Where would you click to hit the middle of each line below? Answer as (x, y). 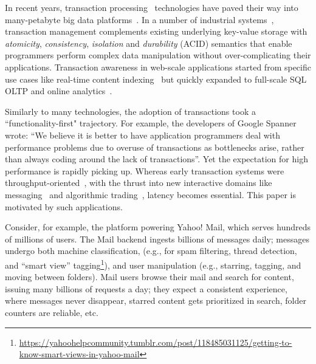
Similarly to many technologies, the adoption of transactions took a (130, 111)
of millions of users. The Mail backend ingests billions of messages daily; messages (157, 239)
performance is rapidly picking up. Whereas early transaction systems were (145, 170)
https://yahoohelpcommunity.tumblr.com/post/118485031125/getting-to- (156, 342)
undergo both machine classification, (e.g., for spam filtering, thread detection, (151, 251)
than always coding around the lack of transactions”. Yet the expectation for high (156, 159)
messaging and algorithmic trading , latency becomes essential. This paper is (150, 194)
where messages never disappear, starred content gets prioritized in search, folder (156, 300)
